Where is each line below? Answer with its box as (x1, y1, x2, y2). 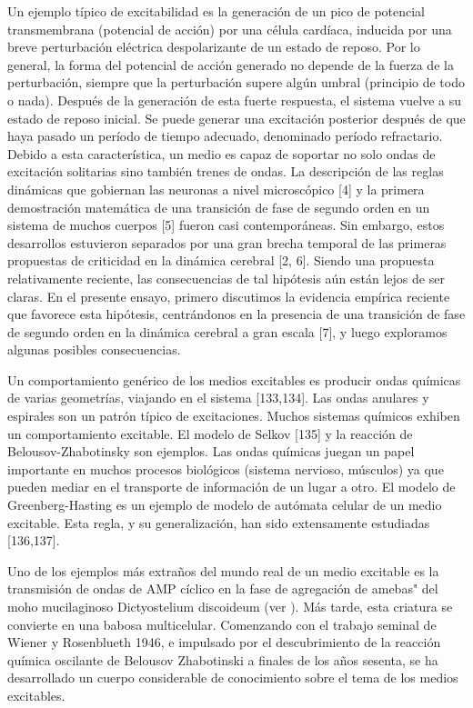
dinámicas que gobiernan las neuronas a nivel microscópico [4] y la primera (7, 179, 425, 198)
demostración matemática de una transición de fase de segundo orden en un (7, 197, 430, 216)
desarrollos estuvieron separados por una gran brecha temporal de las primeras (7, 233, 447, 252)
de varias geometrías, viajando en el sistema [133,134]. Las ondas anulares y (7, 388, 429, 407)
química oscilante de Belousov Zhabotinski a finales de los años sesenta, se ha (7, 650, 438, 669)
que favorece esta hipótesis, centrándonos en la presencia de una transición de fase (7, 304, 466, 324)
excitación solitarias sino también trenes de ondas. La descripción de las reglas (7, 162, 444, 181)
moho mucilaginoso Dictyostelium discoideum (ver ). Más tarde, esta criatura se (7, 597, 453, 615)
